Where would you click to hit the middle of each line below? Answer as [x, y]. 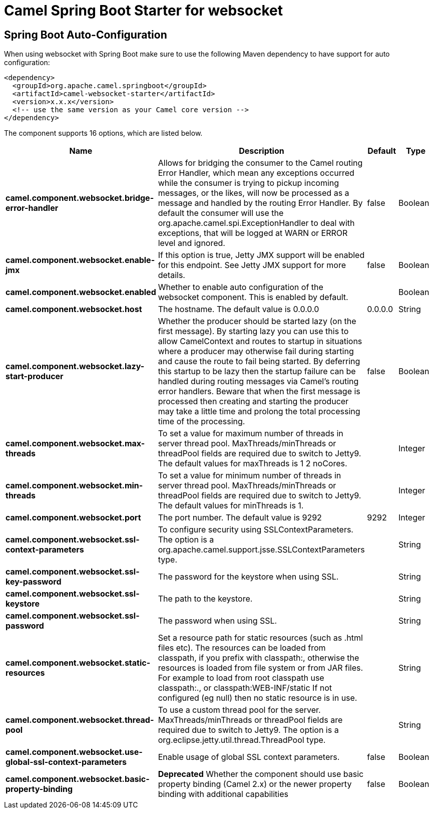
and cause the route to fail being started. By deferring [259, 361]
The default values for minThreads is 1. [231, 506]
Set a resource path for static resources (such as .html [260, 638]
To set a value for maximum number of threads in [251, 434]
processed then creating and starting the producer [253, 401]
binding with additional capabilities [223, 794]
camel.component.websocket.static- [78, 663]
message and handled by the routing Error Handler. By [260, 203]
